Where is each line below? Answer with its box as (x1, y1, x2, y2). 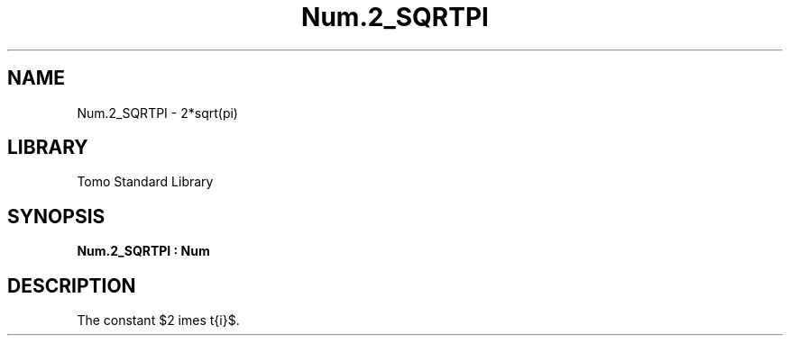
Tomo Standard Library (77, 174, 214, 190)
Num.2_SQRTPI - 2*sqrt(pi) (77, 104, 238, 121)
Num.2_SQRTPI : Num (77, 243, 210, 259)
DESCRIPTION (7, 274, 136, 297)
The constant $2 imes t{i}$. (77, 312, 240, 329)
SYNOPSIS (7, 204, 106, 228)
